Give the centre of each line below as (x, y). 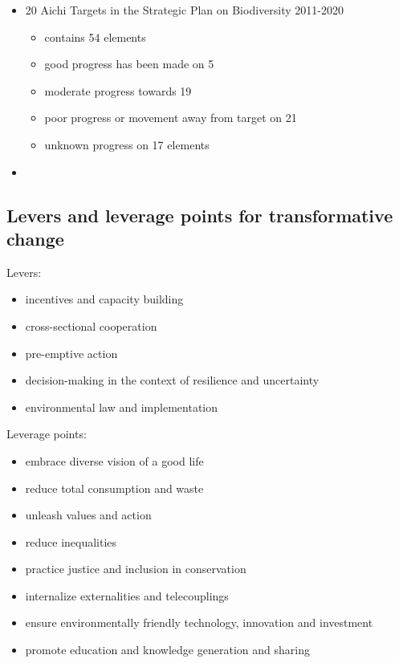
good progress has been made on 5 (129, 64)
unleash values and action (88, 515)
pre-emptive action (71, 353)
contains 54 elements (95, 37)
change (35, 238)
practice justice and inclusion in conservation (136, 569)
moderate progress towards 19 (118, 90)
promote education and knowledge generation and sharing (167, 650)
